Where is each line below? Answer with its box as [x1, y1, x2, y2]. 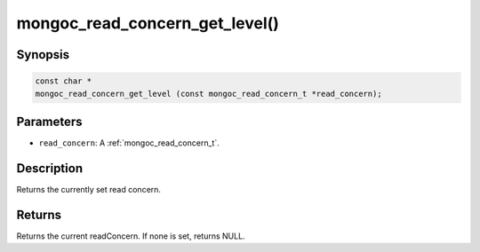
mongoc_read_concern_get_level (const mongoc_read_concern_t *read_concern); [35, 89, 382, 98]
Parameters [16, 114, 83, 129]
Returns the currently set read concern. [16, 184, 162, 194]
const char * [35, 76, 92, 86]
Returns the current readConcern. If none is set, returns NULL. [16, 231, 245, 241]
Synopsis [16, 47, 70, 62]
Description [16, 161, 84, 176]
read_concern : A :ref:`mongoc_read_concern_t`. [38, 138, 220, 148]
